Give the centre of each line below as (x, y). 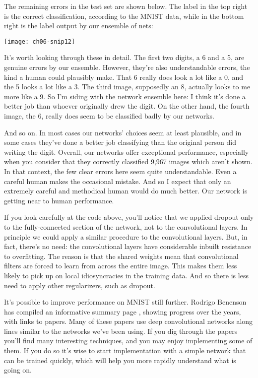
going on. (18, 370)
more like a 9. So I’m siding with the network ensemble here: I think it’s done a (125, 96)
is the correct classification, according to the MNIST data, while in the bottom (124, 16)
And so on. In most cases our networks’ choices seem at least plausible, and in (123, 132)
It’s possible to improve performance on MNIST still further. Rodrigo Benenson (125, 302)
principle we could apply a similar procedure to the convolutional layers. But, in (126, 236)
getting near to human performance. (59, 200)
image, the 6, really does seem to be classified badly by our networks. (109, 116)
